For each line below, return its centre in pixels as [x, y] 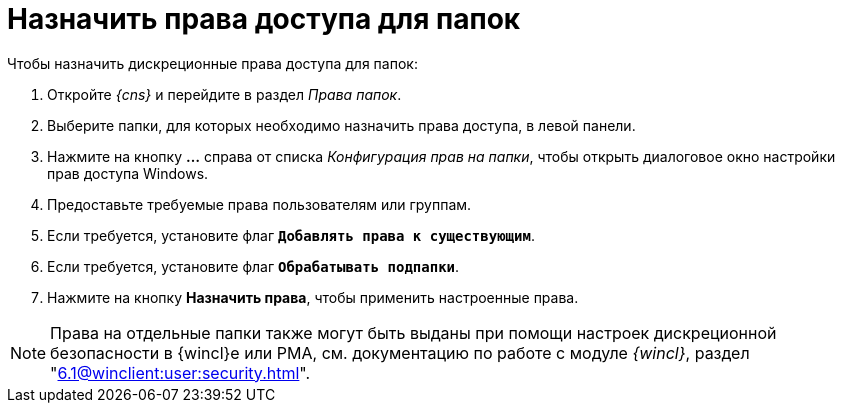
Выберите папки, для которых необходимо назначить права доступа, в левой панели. [341, 125]
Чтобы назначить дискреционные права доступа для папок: [212, 63]
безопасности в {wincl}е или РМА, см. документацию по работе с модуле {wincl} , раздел [400, 352]
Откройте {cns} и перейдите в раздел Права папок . [224, 94]
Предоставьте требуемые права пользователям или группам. [259, 204]
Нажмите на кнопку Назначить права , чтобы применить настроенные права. [313, 297]
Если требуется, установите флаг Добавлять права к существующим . [291, 235]
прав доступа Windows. [128, 173]
